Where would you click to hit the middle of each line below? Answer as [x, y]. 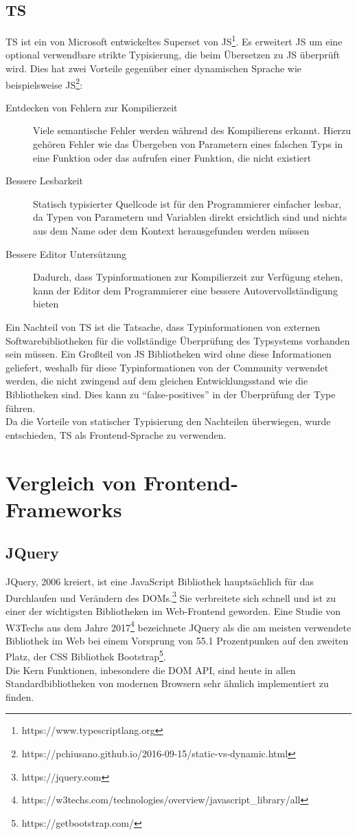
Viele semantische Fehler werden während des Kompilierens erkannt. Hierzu [192, 130]
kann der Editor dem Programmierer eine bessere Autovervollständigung [185, 290]
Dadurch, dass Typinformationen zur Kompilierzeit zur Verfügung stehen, [188, 277]
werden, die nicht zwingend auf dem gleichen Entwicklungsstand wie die [157, 381]
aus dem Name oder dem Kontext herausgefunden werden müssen [171, 231]
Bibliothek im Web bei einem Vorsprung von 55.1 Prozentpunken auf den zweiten [177, 640]
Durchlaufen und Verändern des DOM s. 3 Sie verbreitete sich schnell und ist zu [171, 596]
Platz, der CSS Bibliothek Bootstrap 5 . [86, 655]
